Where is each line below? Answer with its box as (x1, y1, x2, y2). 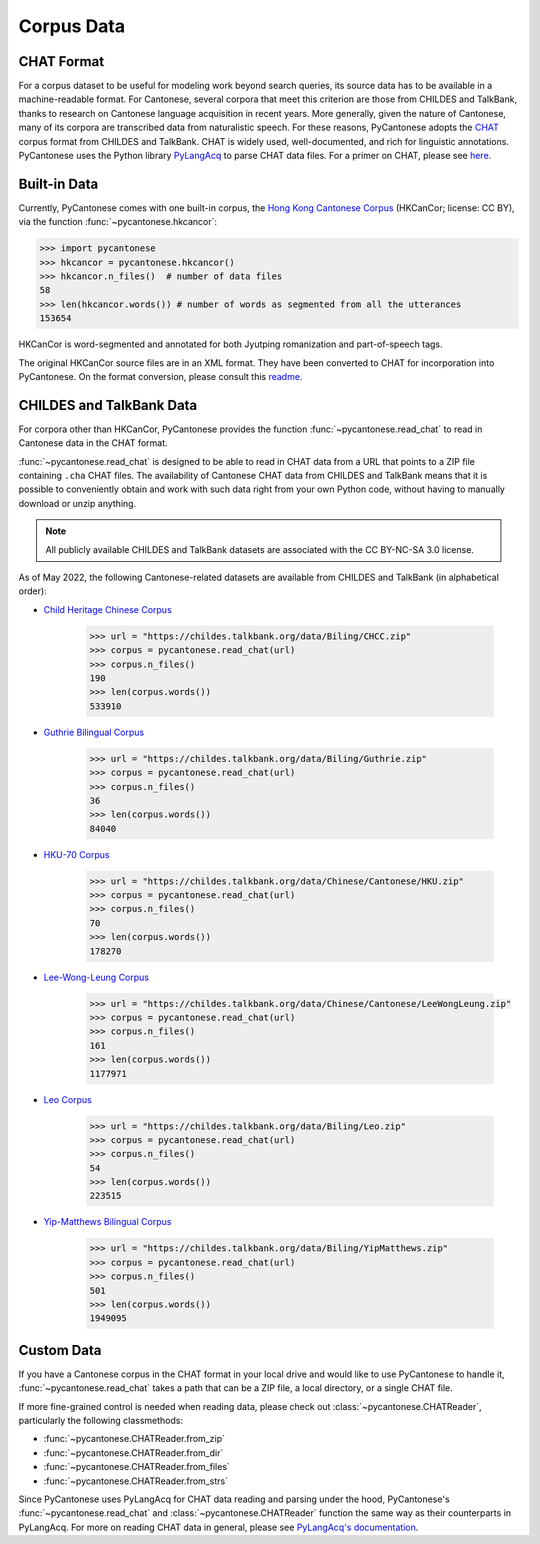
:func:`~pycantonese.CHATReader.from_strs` (43, 1475, 229, 1487)
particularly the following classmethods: (18, 1415, 184, 1427)
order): (18, 585, 47, 597)
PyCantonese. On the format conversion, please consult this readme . (18, 371, 303, 383)
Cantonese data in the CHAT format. (18, 437, 169, 449)
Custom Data (18, 1341, 102, 1359)
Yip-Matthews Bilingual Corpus (43, 1216, 172, 1228)
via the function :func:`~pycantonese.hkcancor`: (18, 216, 218, 228)
